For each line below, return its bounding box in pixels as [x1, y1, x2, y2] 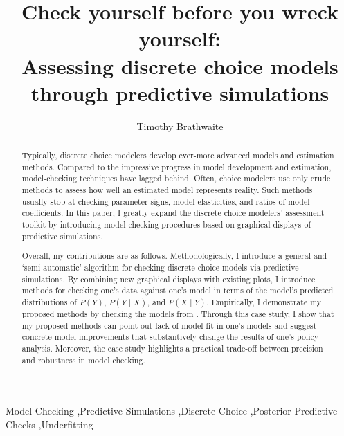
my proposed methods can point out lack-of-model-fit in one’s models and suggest [21, 319, 317, 331]
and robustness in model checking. [21, 354, 145, 365]
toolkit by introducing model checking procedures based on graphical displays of [21, 219, 311, 230]
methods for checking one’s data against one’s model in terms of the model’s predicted [21, 284, 334, 296]
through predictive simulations [30, 78, 329, 107]
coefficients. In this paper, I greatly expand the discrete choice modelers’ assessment [21, 207, 325, 219]
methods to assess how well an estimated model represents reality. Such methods [21, 184, 313, 196]
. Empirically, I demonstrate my [206, 296, 322, 307]
